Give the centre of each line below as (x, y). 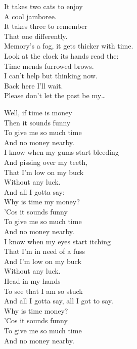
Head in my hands (32, 281)
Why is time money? (36, 310)
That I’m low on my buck (44, 172)
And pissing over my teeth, (46, 162)
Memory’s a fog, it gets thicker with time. (69, 46)
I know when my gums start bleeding (61, 152)
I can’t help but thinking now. (51, 76)
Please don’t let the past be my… (55, 95)
